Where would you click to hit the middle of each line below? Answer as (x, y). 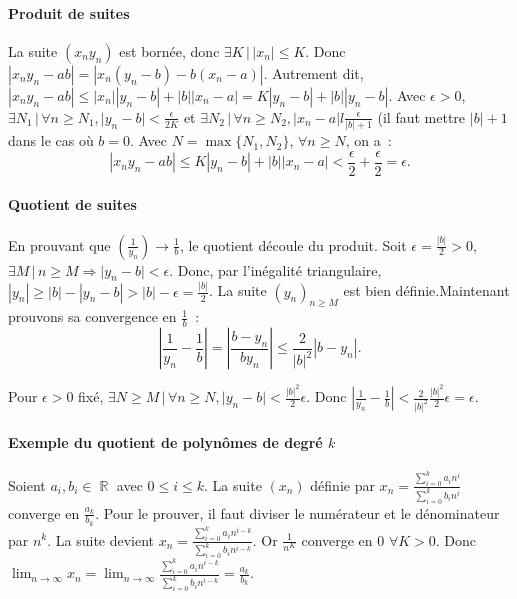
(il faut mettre (421, 116)
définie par (342, 484)
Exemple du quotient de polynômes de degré (165, 441)
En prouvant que (59, 244)
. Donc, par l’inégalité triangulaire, (275, 269)
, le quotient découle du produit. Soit (293, 244)
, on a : (368, 140)
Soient (27, 484)
